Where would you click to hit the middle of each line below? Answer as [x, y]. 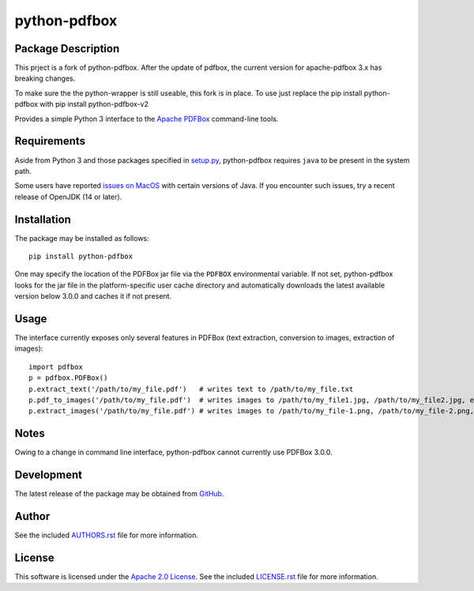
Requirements [50, 141]
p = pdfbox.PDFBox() [68, 378]
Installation [43, 219]
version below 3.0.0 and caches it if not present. [93, 296]
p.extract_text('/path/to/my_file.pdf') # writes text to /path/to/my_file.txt [191, 389]
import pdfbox [56, 367]
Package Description [67, 49]
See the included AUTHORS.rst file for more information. [107, 535]
